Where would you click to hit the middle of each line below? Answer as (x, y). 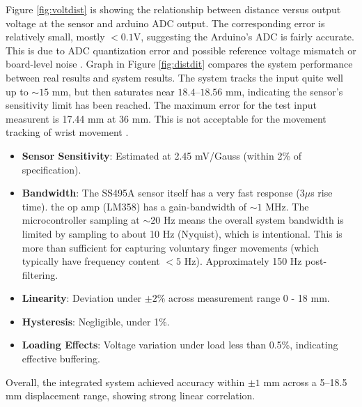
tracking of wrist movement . (67, 132)
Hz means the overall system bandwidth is (253, 220)
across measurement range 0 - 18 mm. (249, 298)
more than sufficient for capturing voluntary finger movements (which (170, 247)
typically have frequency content (91, 261)
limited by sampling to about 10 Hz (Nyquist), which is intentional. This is (182, 233)
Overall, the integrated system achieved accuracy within (125, 382)
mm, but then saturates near (113, 91)
